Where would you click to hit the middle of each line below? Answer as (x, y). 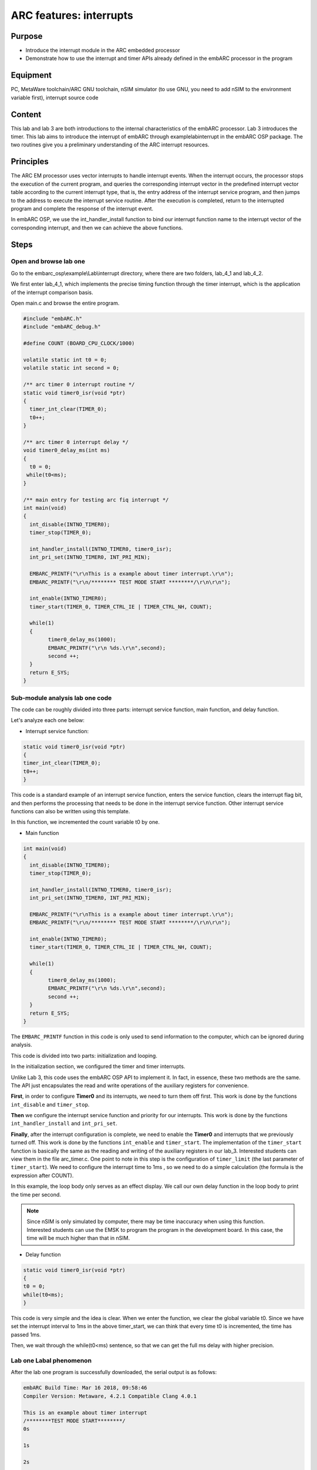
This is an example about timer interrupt (85, 1412)
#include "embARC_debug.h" (62, 327)
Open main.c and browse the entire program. (65, 303)
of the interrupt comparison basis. (52, 292)
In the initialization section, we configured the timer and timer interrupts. (98, 1067)
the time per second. (36, 1194)
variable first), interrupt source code (55, 98)
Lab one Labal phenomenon (51, 1361)
